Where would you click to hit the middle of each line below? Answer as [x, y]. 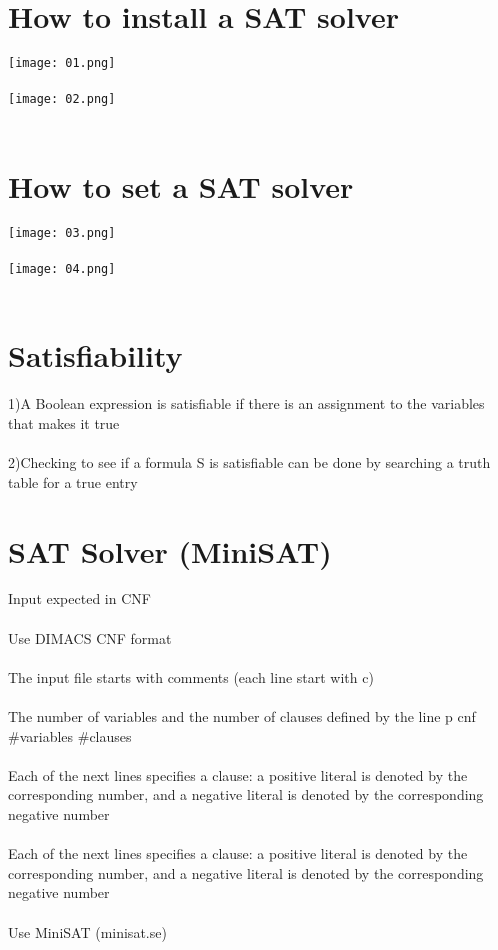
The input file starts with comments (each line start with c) [191, 676]
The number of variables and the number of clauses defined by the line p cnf [242, 716]
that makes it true [64, 422]
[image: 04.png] [62, 269]
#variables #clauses [70, 735]
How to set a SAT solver [181, 185]
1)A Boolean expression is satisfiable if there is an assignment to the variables [246, 403]
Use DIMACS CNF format [90, 637]
